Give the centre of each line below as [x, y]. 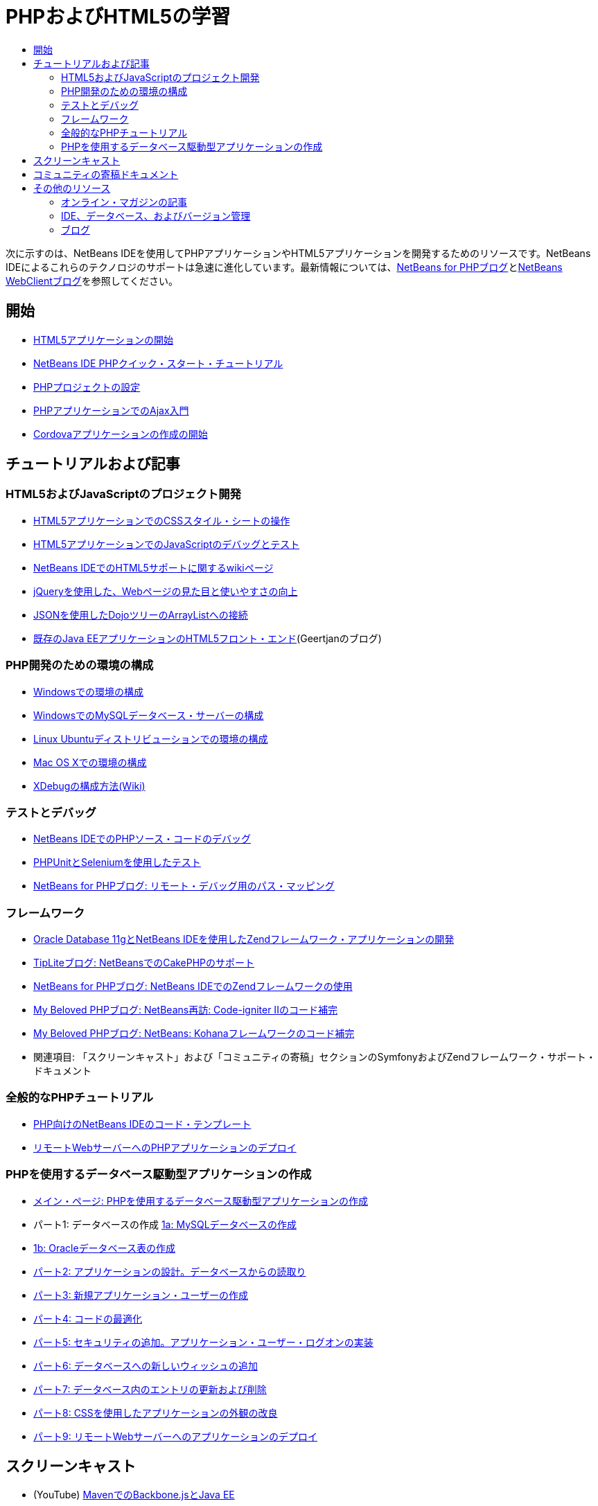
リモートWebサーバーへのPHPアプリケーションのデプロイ [165, 1147]
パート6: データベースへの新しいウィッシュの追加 [146, 1365]
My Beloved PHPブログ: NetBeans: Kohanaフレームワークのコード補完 [194, 1034]
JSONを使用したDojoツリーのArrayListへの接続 [141, 614]
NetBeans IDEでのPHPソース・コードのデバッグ [142, 839]
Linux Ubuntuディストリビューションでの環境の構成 [151, 738]
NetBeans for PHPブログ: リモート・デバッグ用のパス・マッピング [184, 886]
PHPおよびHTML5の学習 [118, 17]
